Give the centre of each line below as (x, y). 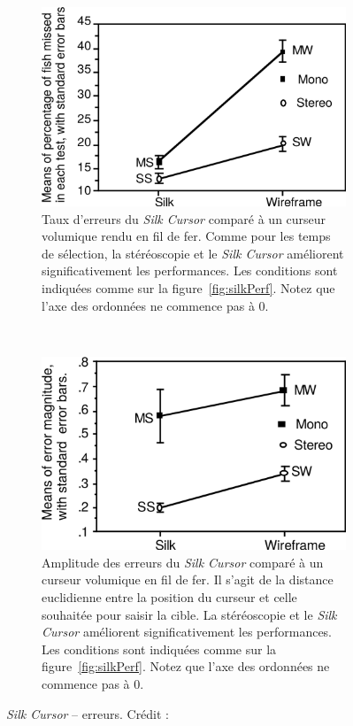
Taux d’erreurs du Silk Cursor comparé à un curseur (184, 218)
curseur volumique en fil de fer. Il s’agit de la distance (188, 579)
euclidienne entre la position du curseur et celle (169, 596)
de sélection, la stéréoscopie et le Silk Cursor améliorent (193, 253)
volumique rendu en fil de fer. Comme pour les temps (186, 236)
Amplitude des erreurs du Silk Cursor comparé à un (183, 562)
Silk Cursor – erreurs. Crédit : (88, 713)
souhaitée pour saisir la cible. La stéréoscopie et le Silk (189, 614)
